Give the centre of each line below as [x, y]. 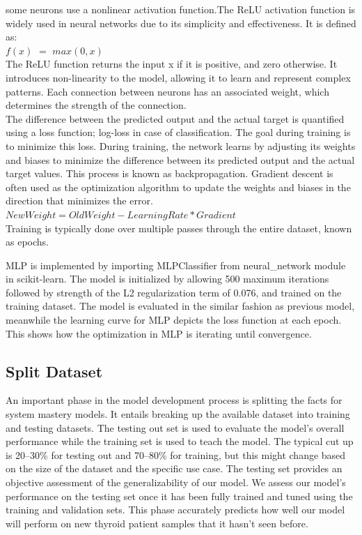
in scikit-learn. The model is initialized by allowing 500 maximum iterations [167, 279]
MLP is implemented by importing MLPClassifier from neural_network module [176, 265]
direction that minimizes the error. [79, 201]
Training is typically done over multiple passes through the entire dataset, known [179, 228]
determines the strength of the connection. [96, 105]
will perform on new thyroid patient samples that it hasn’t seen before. [157, 523]
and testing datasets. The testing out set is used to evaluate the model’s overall [175, 427]
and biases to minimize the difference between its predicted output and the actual [180, 159]
